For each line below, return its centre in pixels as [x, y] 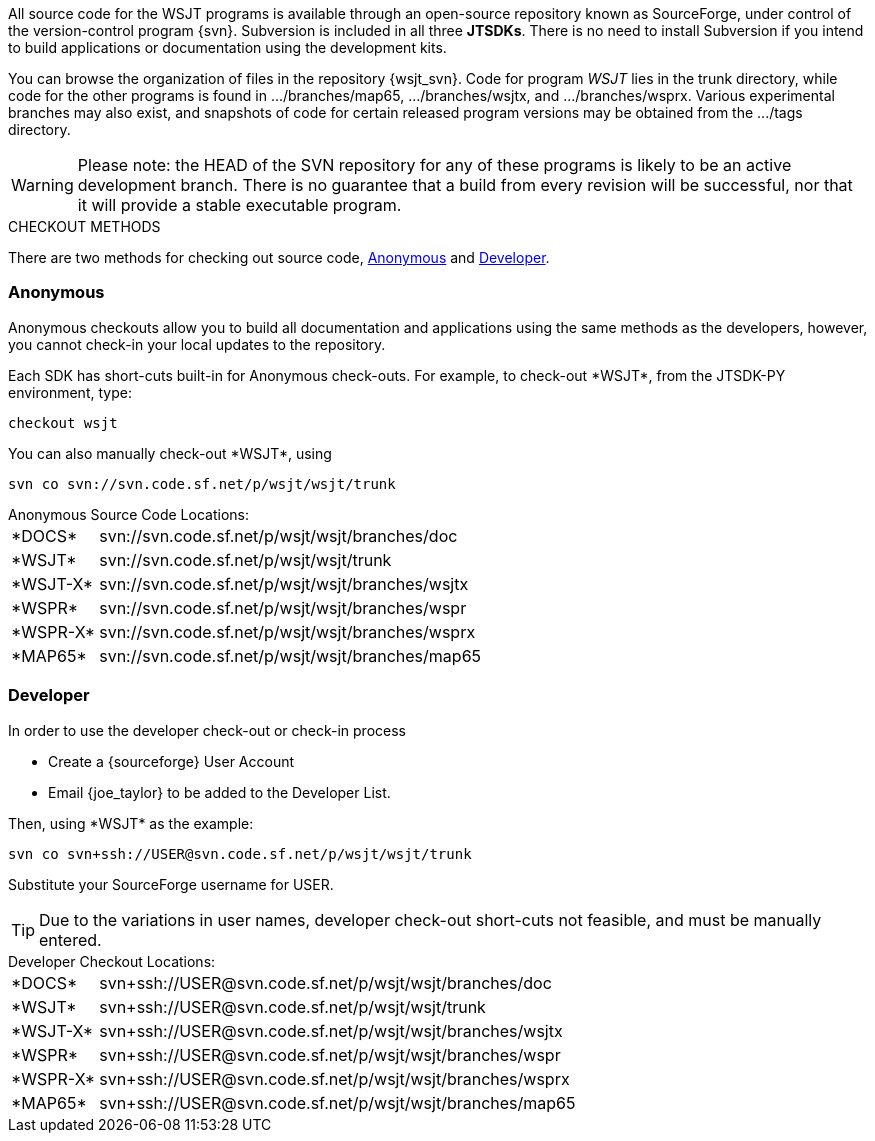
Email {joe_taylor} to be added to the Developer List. [219, 792]
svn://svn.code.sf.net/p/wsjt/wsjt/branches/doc [278, 535]
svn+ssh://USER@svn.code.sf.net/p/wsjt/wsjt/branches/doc [325, 982]
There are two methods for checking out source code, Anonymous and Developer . [279, 257]
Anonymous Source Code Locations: [128, 514]
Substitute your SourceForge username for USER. [171, 884]
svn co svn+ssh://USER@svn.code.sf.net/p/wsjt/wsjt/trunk [240, 853]
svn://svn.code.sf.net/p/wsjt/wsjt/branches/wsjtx [284, 583]
